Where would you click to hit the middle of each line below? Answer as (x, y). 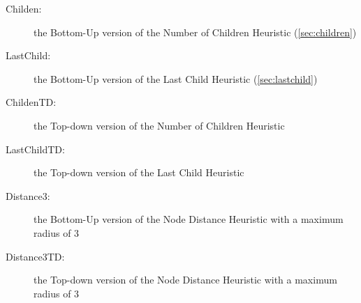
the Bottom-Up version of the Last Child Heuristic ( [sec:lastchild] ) (176, 78)
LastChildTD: (35, 149)
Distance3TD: (35, 256)
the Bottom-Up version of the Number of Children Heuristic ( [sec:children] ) (195, 32)
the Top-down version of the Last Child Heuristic (139, 172)
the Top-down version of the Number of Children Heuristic (159, 125)
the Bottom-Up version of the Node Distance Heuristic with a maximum (189, 219)
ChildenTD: (31, 102)
